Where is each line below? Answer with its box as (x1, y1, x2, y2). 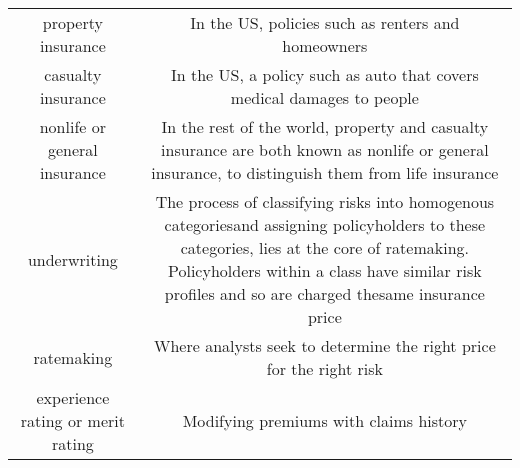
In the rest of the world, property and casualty (161, 115, 489, 138)
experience (36, 386, 110, 409)
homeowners (282, 34, 368, 57)
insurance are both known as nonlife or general (161, 138, 489, 161)
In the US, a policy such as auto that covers (170, 63, 479, 86)
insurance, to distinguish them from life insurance (151, 161, 499, 184)
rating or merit (20, 409, 125, 432)
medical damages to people (230, 86, 419, 109)
